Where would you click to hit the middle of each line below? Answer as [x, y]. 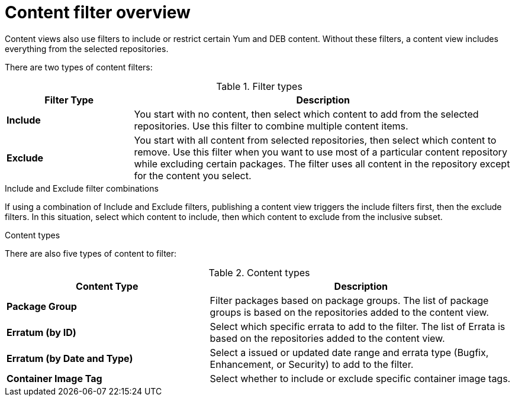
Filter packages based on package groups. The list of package [349, 300]
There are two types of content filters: [79, 67]
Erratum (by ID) [41, 332]
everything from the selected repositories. [87, 48]
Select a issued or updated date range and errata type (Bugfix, [349, 352]
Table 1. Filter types [259, 86]
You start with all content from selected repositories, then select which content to [315, 140]
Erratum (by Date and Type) [70, 358]
